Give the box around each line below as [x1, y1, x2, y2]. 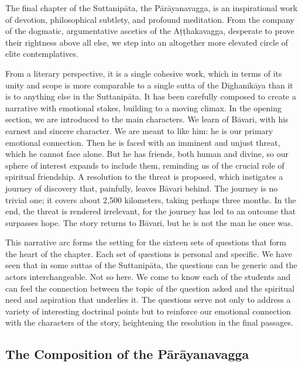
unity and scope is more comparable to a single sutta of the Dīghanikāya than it [5, 78, 293, 91]
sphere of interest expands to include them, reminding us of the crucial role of [5, 159, 284, 171]
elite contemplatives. [5, 47, 78, 60]
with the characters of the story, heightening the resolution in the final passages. [5, 316, 293, 329]
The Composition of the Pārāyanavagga [5, 345, 249, 363]
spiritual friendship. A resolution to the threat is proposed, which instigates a [5, 170, 283, 183]
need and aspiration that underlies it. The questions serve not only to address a [5, 293, 291, 306]
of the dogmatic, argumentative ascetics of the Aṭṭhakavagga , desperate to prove [5, 25, 294, 37]
